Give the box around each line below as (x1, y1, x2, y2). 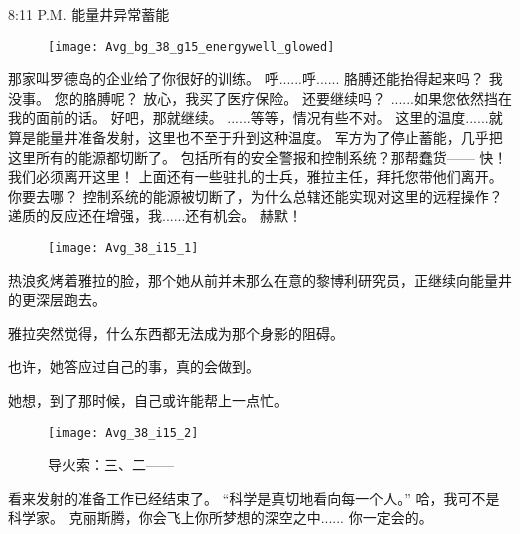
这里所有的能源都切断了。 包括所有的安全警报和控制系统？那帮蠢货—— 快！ (8, 146, 508, 167)
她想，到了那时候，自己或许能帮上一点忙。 (8, 390, 288, 411)
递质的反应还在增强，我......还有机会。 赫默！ (8, 205, 303, 226)
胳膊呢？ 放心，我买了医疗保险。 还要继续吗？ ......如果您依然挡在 (82, 87, 512, 108)
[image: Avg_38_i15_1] (48, 241, 199, 255)
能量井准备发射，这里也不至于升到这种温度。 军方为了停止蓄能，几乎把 (35, 127, 503, 148)
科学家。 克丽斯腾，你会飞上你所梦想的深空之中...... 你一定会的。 (8, 507, 433, 528)
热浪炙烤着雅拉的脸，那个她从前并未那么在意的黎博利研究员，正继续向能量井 (8, 269, 512, 290)
